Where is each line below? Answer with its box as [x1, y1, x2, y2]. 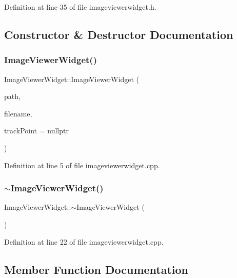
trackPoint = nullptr [4, 125, 69, 136]
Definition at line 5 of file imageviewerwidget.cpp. [4, 160, 160, 170]
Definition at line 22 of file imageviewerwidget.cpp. [4, 236, 164, 247]
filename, [4, 108, 32, 118]
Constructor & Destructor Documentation [4, 26, 233, 42]
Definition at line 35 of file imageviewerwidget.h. [4, 2, 156, 12]
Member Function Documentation [4, 261, 189, 277]
